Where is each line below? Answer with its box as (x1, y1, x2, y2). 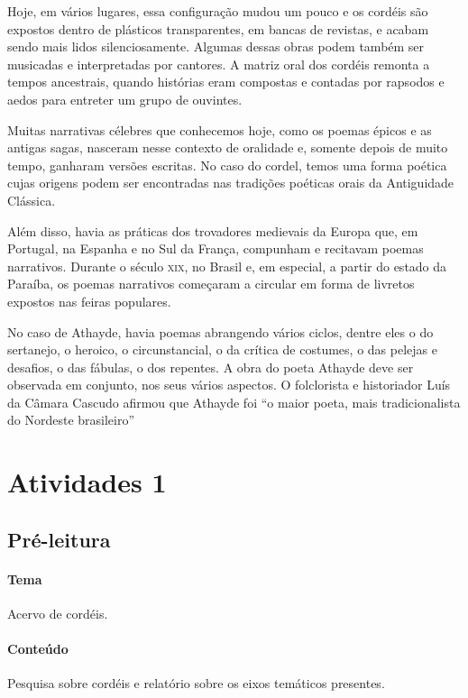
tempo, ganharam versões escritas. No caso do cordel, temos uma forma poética (7, 155, 447, 174)
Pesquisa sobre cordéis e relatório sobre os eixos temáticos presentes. (7, 674, 385, 693)
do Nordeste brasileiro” (7, 410, 135, 429)
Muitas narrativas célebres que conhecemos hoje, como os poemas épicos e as (7, 120, 432, 139)
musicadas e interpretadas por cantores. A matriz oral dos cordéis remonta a (7, 54, 430, 73)
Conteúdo (7, 639, 69, 658)
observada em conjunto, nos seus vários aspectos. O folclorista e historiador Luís (7, 375, 451, 394)
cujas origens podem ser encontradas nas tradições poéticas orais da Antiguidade (7, 173, 454, 192)
